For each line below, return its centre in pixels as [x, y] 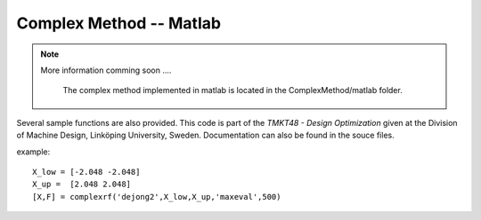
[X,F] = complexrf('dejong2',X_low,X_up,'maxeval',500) [157, 196]
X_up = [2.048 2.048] [82, 185]
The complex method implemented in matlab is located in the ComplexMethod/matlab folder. [232, 90]
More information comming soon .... [106, 70]
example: [33, 152]
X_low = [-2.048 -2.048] [86, 172]
